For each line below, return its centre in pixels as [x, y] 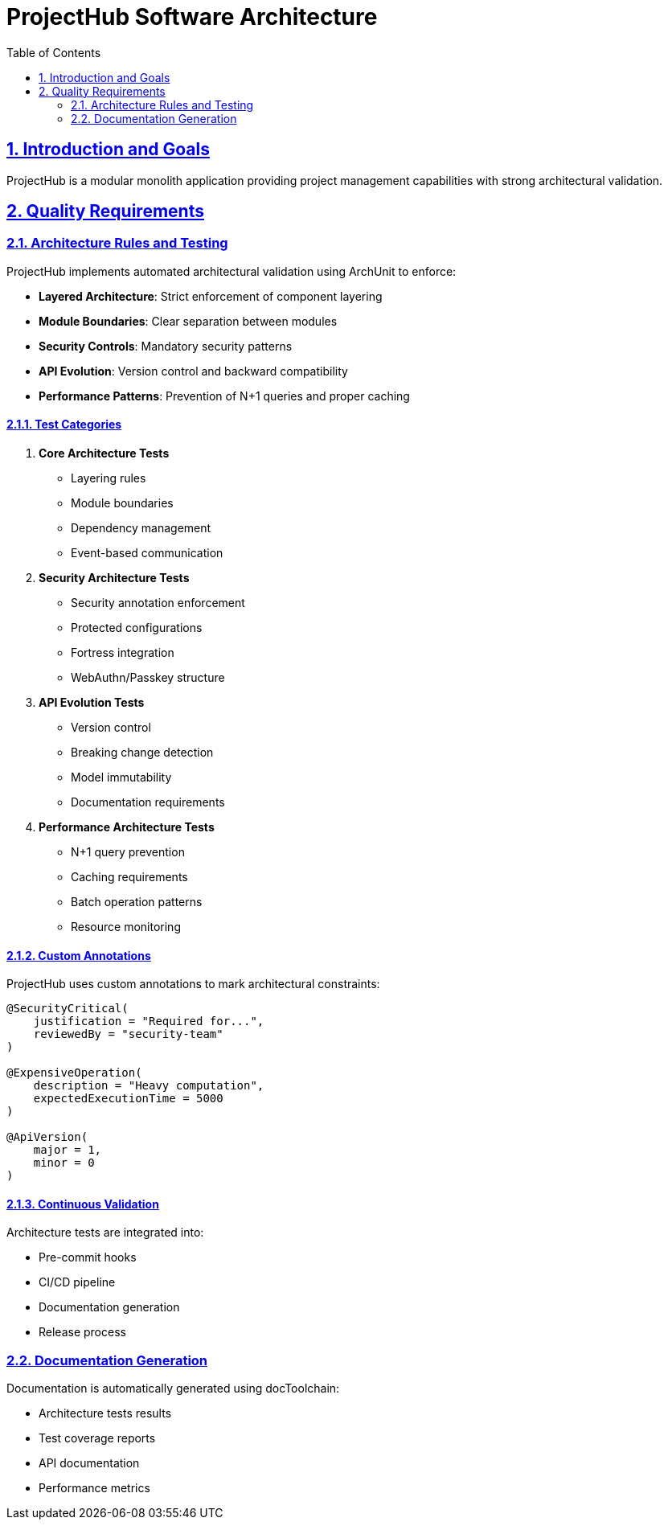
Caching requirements [129, 877]
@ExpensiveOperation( [74, 1073]
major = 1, [68, 1150]
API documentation [89, 1463]
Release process [82, 1332]
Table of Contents [54, 52]
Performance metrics [94, 1488]
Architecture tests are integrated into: [105, 1233]
